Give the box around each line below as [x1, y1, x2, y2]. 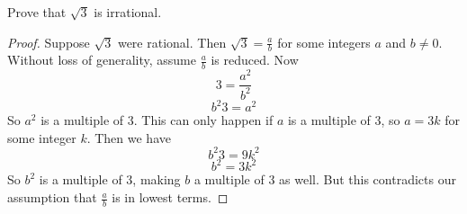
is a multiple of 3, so [287, 111, 400, 129]
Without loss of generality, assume [7, 50, 196, 69]
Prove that [7, 3, 67, 21]
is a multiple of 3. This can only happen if [40, 111, 274, 129]
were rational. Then [117, 32, 227, 51]
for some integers [277, 32, 371, 51]
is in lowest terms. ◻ [112, 188, 229, 207]
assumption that [7, 188, 97, 207]
